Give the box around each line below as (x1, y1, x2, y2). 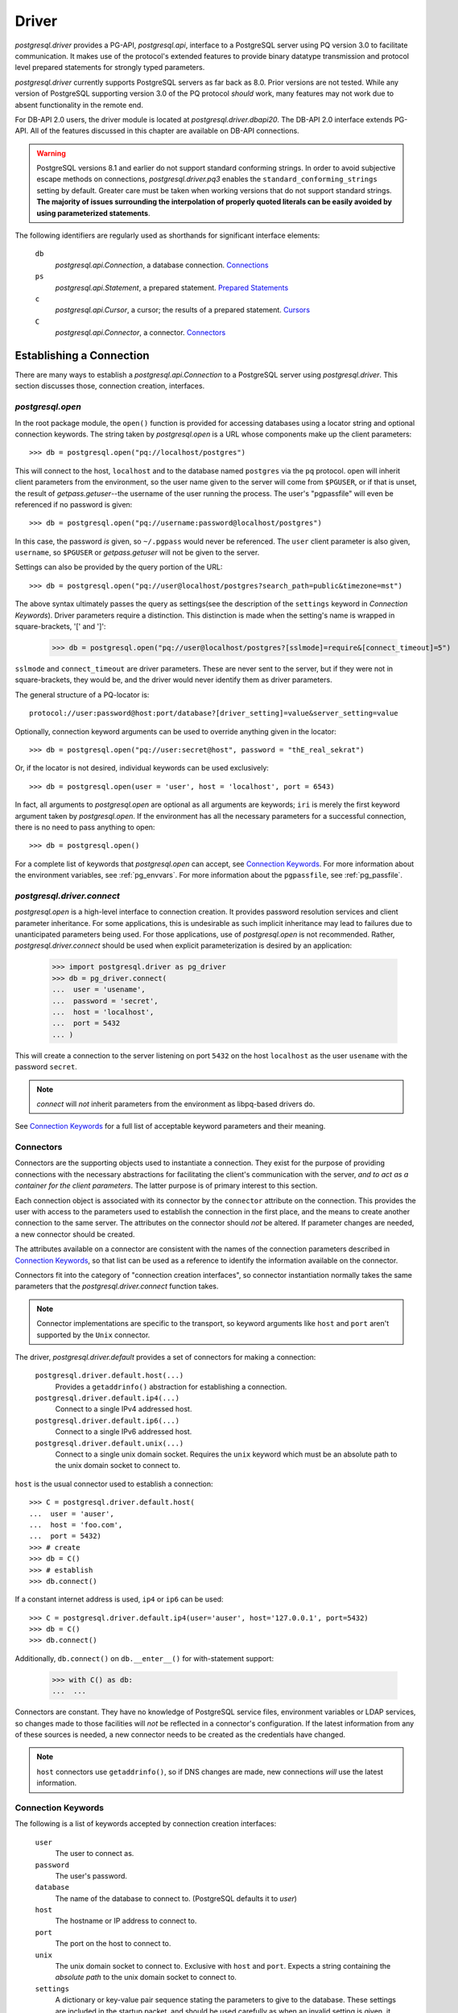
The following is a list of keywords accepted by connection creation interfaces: (14, 1819, 277, 1829)
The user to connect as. (55, 1849, 134, 1858)
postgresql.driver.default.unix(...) (35, 1438, 184, 1448)
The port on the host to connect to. (55, 1939, 171, 1949)
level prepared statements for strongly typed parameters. (14, 63, 205, 72)
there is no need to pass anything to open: (14, 822, 155, 832)
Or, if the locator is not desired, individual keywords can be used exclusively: (14, 763, 270, 773)
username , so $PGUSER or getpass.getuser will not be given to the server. (14, 548, 260, 557)
